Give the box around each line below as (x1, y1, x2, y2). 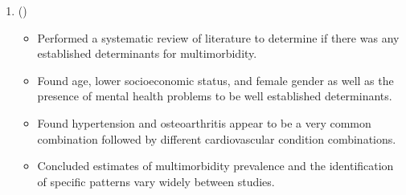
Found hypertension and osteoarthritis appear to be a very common (37, 114, 371, 131)
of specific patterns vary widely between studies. (37, 173, 275, 189)
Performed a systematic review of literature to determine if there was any (37, 29, 400, 46)
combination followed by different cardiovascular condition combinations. (37, 130, 396, 147)
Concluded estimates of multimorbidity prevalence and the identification (37, 157, 394, 174)
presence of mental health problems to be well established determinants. (37, 87, 392, 104)
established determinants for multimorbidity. (37, 45, 257, 62)
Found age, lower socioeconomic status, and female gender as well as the (37, 71, 394, 88)
